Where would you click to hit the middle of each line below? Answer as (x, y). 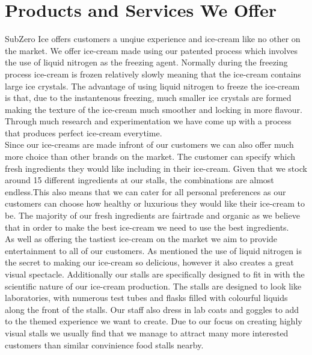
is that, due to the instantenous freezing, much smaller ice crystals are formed (148, 98)
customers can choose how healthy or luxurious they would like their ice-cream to (155, 203)
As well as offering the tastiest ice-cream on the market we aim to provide (141, 239)
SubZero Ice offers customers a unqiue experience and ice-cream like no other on (153, 39)
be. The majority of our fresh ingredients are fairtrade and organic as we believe (152, 215)
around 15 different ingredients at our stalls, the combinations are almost (139, 180)
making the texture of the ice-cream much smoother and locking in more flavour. (154, 109)
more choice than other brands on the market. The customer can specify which (150, 156)
